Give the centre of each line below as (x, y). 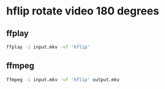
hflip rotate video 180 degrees (83, 11)
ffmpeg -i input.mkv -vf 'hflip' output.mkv (63, 79)
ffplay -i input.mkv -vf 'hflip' (48, 47)
